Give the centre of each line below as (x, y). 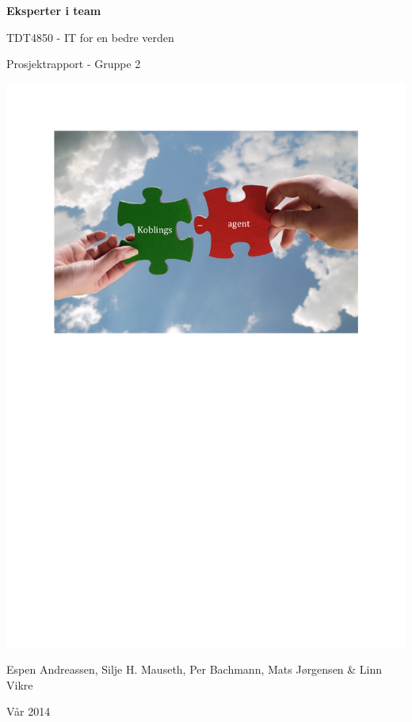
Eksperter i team (54, 10)
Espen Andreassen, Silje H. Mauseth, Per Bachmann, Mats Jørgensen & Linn (195, 669)
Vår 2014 (29, 711)
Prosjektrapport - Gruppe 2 (74, 64)
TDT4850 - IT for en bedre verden (90, 37)
